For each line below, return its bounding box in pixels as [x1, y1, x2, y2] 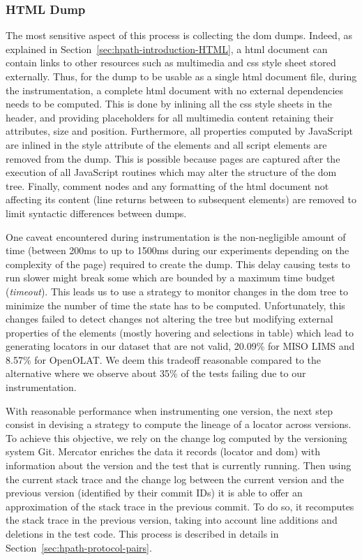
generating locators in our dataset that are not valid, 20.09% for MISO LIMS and [6, 339, 355, 353]
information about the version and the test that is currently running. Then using [6, 458, 352, 473]
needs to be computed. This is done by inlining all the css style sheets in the [6, 96, 332, 111]
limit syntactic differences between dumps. [6, 205, 187, 220]
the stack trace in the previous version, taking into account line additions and [6, 513, 338, 527]
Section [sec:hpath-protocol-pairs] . [6, 540, 152, 554]
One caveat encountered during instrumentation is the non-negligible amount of [6, 229, 346, 244]
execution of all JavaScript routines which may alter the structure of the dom [6, 165, 337, 179]
